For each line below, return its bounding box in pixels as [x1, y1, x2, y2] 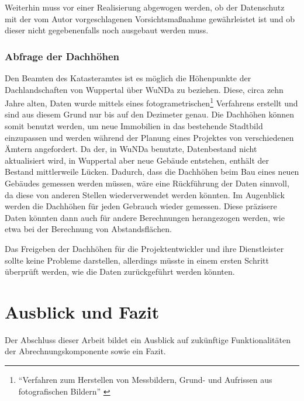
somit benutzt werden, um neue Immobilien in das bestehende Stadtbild [5, 120, 263, 132]
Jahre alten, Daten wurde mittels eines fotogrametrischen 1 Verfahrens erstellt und [5, 95, 298, 109]
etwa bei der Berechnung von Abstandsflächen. [5, 223, 172, 235]
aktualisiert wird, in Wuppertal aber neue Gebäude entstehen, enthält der [5, 154, 270, 166]
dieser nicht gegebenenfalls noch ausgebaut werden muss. [5, 24, 209, 36]
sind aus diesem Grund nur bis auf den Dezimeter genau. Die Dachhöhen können [5, 108, 295, 120]
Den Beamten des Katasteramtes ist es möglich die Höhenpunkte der [5, 72, 251, 84]
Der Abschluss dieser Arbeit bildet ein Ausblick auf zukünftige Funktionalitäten [5, 333, 291, 345]
